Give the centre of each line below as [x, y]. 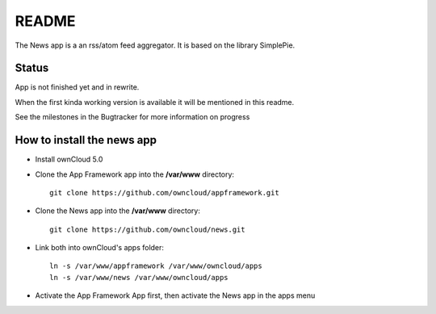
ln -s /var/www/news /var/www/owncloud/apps [139, 277]
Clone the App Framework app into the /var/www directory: [134, 174]
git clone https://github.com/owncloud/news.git [147, 229]
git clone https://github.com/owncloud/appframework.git [165, 193]
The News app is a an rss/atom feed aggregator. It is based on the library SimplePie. [155, 45]
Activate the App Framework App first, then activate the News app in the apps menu [175, 295]
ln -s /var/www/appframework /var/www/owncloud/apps [156, 266]
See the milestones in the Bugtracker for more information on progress [132, 117]
